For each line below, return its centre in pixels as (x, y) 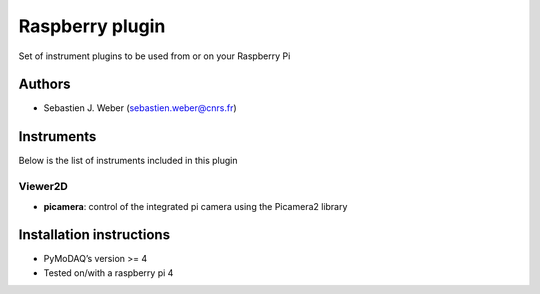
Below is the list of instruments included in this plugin (128, 161)
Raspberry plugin (92, 26)
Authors (44, 84)
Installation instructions (94, 235)
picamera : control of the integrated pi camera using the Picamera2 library (195, 206)
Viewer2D (43, 187)
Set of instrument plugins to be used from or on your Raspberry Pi (154, 56)
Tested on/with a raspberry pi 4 (108, 272)
